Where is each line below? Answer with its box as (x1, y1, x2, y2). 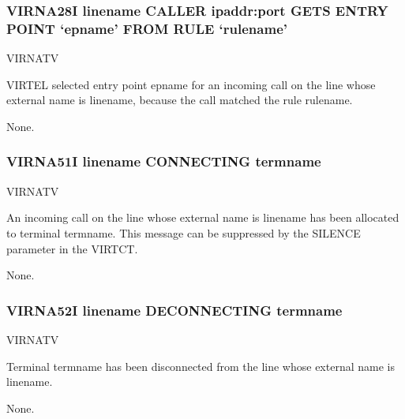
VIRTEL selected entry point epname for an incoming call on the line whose (6, 76, 376, 92)
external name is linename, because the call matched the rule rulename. (6, 92, 353, 108)
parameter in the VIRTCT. (6, 240, 138, 256)
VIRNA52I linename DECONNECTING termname (6, 300, 343, 320)
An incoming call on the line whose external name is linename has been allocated (6, 209, 399, 226)
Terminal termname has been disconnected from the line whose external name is (6, 357, 395, 374)
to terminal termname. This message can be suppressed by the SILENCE (6, 224, 361, 241)
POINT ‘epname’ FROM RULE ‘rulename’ (6, 18, 287, 38)
